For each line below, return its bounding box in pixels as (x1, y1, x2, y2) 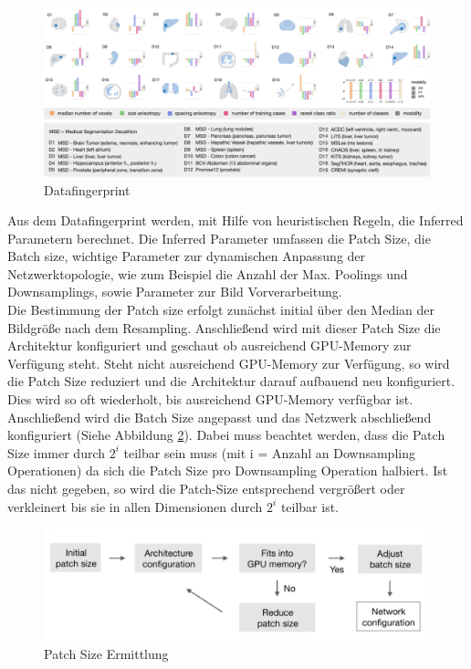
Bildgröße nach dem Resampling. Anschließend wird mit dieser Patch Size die (7, 318, 441, 337)
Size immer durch (7, 443, 106, 462)
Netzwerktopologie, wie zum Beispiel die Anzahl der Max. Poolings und (7, 264, 408, 283)
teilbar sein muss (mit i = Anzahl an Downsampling (123, 443, 415, 462)
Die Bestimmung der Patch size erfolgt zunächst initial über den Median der (7, 300, 435, 319)
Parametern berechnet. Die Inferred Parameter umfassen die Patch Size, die (7, 228, 431, 247)
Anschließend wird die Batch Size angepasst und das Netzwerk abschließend (7, 407, 432, 426)
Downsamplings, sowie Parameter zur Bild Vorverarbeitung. (7, 282, 342, 301)
